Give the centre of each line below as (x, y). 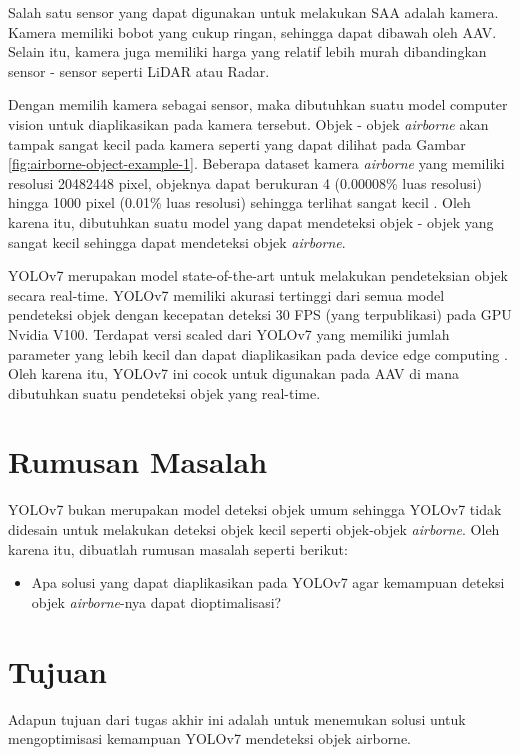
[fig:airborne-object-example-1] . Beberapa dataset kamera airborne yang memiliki (256, 163)
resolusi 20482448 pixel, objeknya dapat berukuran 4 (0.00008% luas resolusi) (245, 182)
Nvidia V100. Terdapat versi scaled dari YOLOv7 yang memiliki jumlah (229, 333)
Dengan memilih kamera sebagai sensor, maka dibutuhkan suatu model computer (258, 104)
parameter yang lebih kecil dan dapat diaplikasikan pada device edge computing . (258, 353)
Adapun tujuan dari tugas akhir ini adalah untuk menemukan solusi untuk (237, 718)
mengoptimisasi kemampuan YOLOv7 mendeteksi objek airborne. (210, 738)
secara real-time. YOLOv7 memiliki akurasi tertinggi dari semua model (226, 294)
